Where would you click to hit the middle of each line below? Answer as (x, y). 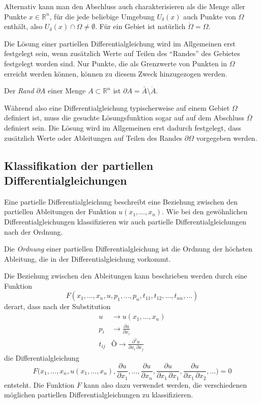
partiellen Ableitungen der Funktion (60, 211)
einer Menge (67, 91)
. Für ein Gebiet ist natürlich (140, 26)
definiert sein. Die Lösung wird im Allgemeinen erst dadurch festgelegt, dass (123, 127)
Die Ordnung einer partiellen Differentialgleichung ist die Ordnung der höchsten (128, 249)
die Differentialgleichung (42, 357)
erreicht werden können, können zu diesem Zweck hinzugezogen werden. (116, 73)
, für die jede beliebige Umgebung (102, 16)
